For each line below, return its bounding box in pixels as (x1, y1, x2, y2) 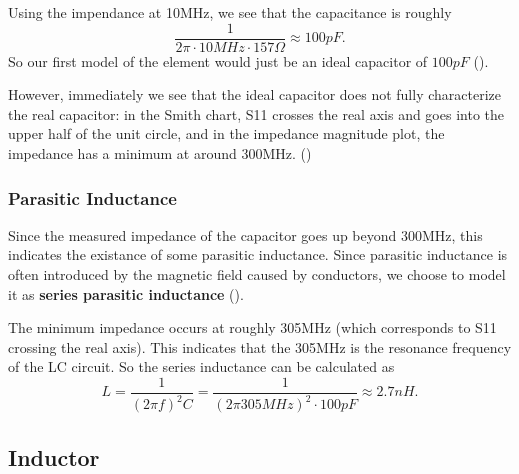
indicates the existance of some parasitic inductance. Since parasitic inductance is (8, 244, 508, 265)
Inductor (8, 441, 100, 472)
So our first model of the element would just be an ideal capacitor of (8, 50, 428, 71)
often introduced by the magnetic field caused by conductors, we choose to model (8, 264, 506, 285)
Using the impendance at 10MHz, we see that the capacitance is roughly (8, 2, 452, 22)
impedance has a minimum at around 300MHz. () (8, 143, 312, 164)
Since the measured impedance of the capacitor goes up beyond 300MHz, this (8, 224, 483, 245)
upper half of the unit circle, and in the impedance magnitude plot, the (8, 123, 445, 144)
